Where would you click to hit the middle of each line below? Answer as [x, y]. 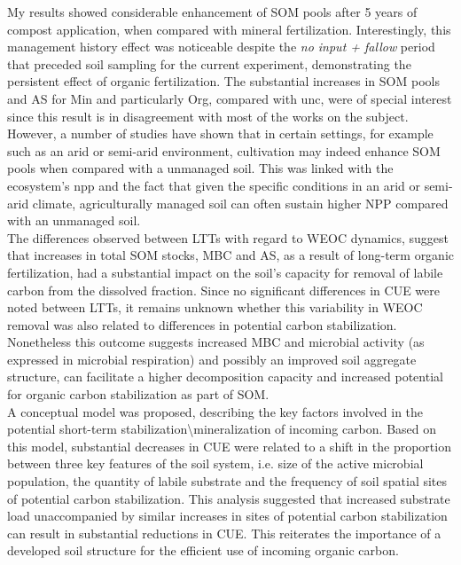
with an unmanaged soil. [74, 220]
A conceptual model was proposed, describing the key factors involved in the [215, 411]
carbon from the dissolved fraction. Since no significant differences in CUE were [223, 290]
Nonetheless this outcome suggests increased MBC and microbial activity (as [216, 342]
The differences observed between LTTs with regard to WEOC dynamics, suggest [228, 237]
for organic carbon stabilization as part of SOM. [138, 394]
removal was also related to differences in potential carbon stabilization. [202, 324]
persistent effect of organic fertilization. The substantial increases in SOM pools [223, 81]
